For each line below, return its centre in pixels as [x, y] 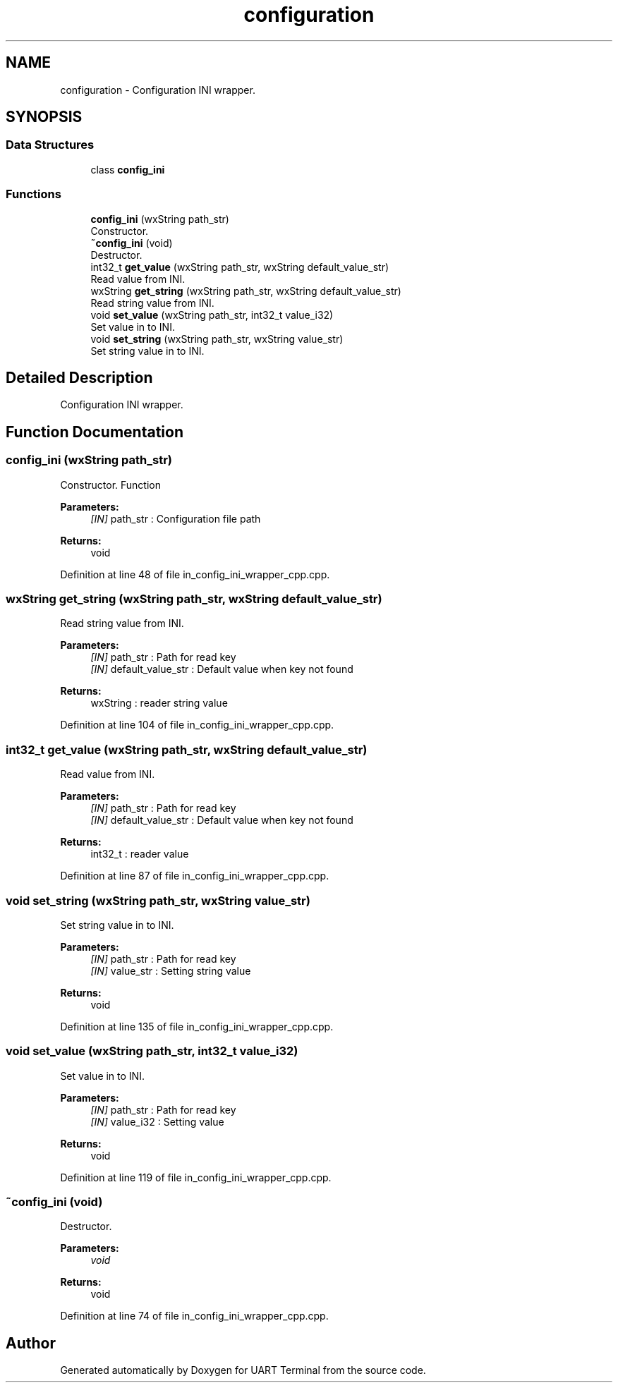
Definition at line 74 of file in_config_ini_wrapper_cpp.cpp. [194, 1316]
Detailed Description [79, 377]
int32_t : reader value [140, 854]
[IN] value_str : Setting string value [171, 970]
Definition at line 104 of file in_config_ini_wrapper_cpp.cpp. [197, 725]
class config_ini [128, 169]
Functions [34, 194]
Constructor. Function [110, 485]
